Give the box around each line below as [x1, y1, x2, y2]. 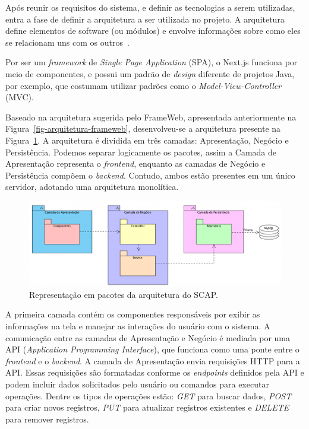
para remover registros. [5, 412, 89, 425]
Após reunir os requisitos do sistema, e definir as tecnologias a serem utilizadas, [5, 1, 295, 13]
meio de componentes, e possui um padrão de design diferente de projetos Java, [5, 67, 295, 80]
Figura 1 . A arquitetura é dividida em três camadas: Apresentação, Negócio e [5, 134, 289, 146]
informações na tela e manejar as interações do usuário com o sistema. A [5, 319, 270, 332]
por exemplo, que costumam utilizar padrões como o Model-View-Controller [5, 79, 282, 91]
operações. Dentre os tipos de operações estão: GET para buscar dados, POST [5, 389, 292, 402]
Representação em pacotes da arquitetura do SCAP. [29, 288, 218, 300]
